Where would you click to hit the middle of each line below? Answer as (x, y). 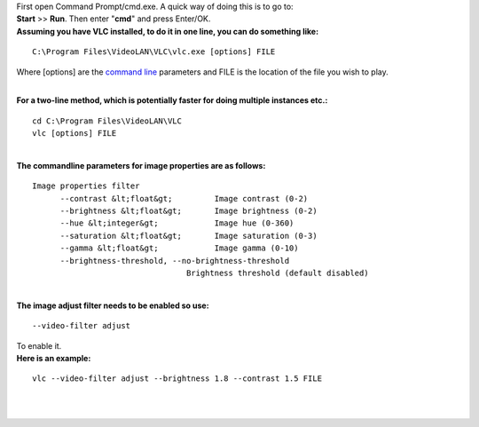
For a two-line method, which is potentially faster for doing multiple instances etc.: (172, 100)
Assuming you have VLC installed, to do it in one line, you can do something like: (168, 31)
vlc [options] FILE (75, 134)
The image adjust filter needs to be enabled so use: (113, 305)
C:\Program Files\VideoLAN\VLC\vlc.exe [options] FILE (154, 52)
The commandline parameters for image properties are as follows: (141, 165)
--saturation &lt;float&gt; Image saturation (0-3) (189, 236)
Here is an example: (54, 358)
